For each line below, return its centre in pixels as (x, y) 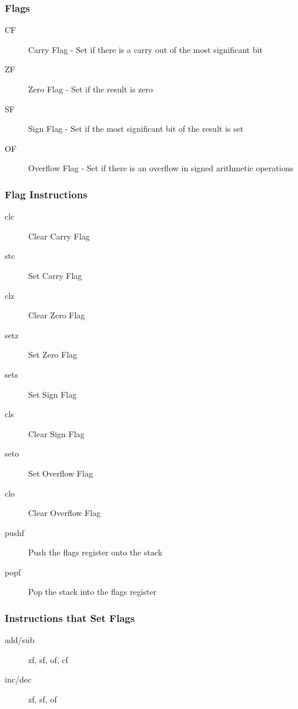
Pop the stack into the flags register (93, 592)
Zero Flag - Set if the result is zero (91, 89)
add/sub (20, 640)
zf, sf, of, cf (48, 659)
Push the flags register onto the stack (96, 552)
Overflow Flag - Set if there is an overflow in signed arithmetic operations (161, 168)
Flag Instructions (46, 194)
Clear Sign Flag (56, 433)
